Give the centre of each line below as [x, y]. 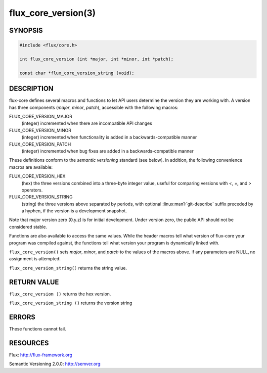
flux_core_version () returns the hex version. [60, 294]
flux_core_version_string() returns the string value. [68, 268]
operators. [32, 190]
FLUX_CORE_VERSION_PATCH [40, 144]
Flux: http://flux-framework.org [41, 355]
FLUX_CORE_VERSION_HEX [37, 176]
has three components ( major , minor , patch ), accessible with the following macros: [94, 107]
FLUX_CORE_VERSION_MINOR [40, 130]
